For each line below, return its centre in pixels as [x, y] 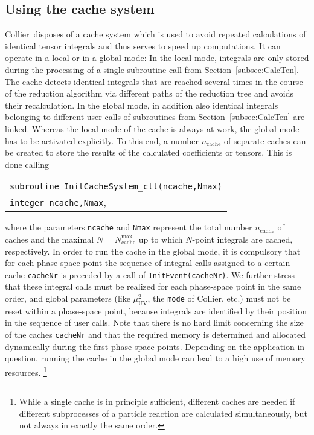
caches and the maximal [50, 239]
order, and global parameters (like [68, 298]
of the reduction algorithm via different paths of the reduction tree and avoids [149, 93]
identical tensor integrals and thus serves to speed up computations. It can [143, 46]
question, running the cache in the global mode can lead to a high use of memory [155, 358]
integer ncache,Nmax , [58, 202]
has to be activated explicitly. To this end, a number [102, 140]
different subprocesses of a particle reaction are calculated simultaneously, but [163, 413]
